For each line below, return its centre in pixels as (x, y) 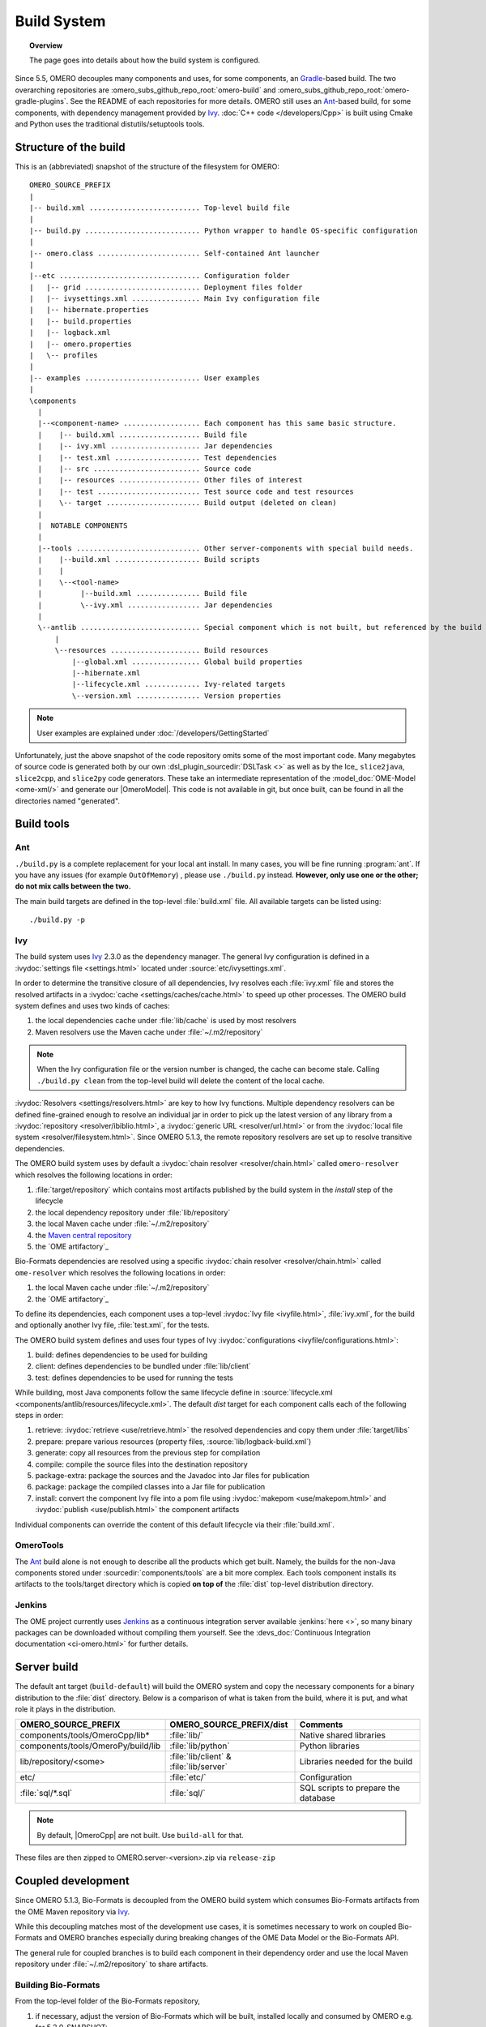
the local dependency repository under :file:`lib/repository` (133, 1212)
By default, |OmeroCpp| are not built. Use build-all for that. (141, 1835)
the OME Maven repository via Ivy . (72, 1911)
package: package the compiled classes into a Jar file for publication (150, 1487)
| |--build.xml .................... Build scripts (149, 560)
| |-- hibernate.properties (90, 310)
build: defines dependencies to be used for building (122, 1355)
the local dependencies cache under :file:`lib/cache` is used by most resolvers (166, 1021)
